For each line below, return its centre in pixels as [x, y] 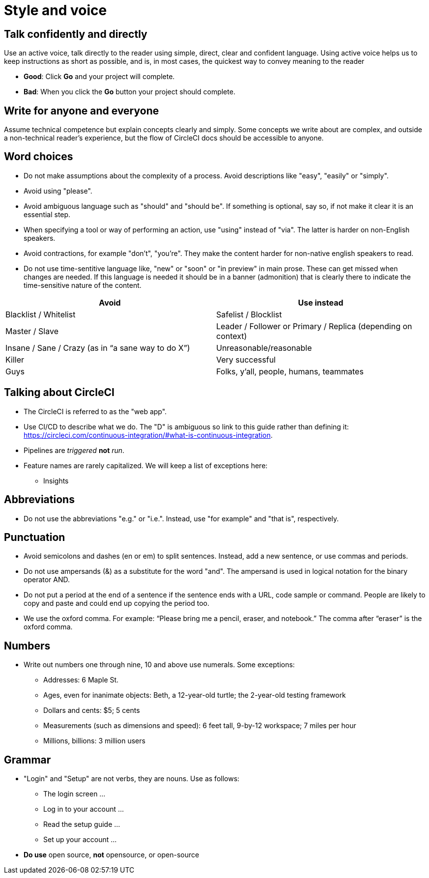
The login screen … [74, 794]
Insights [56, 481]
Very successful [246, 359]
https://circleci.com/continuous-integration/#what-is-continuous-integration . [148, 435]
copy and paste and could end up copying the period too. [116, 603]
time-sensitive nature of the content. [83, 285]
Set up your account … [80, 840]
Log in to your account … [84, 809]
